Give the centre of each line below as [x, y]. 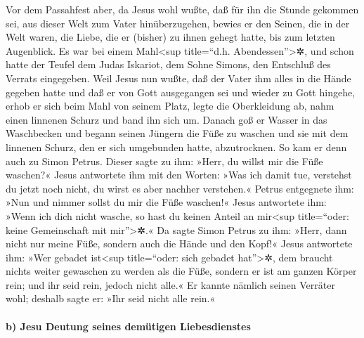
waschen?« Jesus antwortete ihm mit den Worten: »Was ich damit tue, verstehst [179, 175]
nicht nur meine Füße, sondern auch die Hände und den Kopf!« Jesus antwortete [179, 243]
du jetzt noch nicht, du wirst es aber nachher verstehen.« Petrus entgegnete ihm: [180, 188]
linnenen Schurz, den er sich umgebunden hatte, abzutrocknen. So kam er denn [176, 147]
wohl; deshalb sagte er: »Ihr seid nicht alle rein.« [111, 298]
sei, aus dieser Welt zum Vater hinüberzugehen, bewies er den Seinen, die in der [178, 23]
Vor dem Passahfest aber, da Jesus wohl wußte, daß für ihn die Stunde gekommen [182, 9]
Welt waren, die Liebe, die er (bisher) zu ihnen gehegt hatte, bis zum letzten [170, 37]
